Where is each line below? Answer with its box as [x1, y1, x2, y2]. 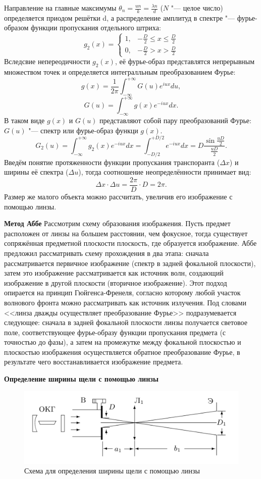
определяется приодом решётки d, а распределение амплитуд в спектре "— [4, 12, 235, 23]
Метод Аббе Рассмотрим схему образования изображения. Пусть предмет [4, 218, 231, 229]
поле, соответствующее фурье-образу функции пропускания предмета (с [4, 327, 226, 337]
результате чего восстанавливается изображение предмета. [4, 356, 183, 367]
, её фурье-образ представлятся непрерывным [115, 56, 255, 67]
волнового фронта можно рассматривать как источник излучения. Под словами [4, 297, 246, 307]
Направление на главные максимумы [4, 3, 117, 13]
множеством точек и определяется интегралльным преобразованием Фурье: [4, 67, 236, 77]
